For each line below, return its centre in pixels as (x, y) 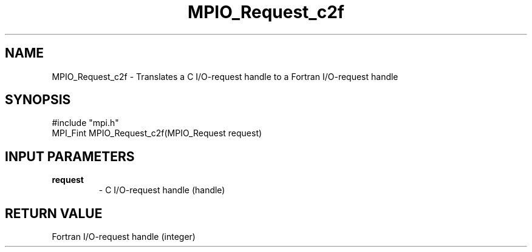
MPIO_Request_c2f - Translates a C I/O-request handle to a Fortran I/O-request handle (225, 76)
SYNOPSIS (38, 100)
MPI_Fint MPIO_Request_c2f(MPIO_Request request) (157, 133)
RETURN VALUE (54, 213)
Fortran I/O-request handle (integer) (124, 237)
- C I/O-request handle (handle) (162, 190)
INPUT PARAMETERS (70, 156)
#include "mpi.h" (85, 123)
